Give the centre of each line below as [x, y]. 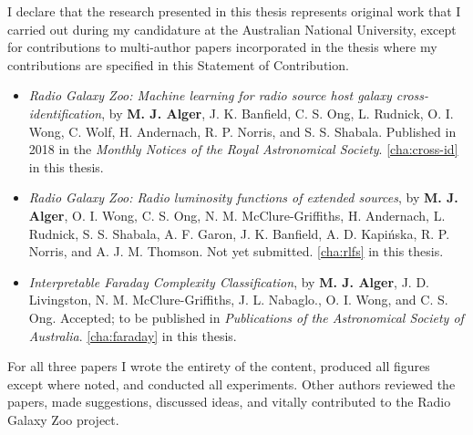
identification [65, 113]
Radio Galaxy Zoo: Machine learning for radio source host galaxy [210, 95]
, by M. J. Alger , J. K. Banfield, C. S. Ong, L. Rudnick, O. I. [278, 113]
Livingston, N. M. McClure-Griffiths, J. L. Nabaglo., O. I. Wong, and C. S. [238, 300]
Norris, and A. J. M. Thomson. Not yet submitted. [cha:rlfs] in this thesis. [236, 251]
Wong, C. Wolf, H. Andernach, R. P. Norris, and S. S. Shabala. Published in [242, 131]
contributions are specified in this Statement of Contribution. [178, 64]
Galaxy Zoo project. [63, 419]
